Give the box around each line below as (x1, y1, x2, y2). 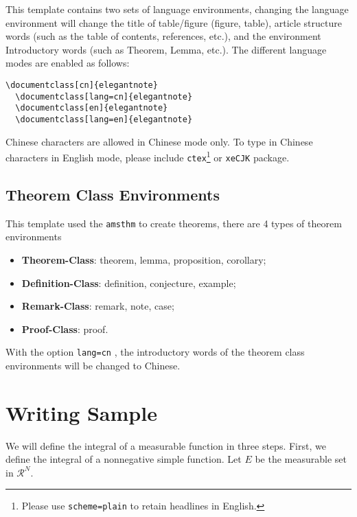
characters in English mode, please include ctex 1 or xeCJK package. (5, 148, 290, 164)
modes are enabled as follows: (5, 56, 130, 70)
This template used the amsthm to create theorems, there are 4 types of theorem (5, 216, 342, 230)
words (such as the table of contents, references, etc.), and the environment (5, 29, 321, 43)
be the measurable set (255, 452, 347, 466)
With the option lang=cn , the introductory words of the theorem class (5, 345, 305, 359)
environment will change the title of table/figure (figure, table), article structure (5, 15, 342, 30)
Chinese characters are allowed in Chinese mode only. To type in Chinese (5, 134, 313, 148)
